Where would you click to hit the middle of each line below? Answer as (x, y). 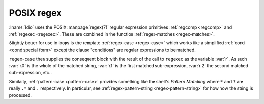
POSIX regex (35, 13)
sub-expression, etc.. (31, 72)
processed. (20, 95)
